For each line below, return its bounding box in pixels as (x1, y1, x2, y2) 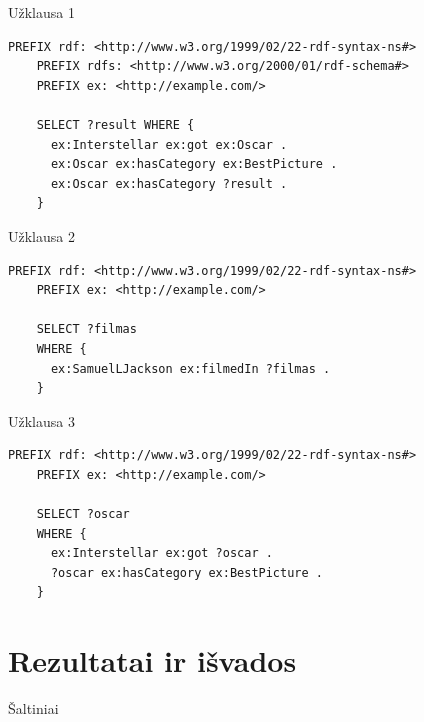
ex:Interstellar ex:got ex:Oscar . (50, 137, 288, 152)
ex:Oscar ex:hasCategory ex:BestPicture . (50, 157, 338, 172)
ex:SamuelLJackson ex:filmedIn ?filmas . (50, 361, 331, 376)
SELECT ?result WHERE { (36, 117, 195, 132)
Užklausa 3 (8, 410, 75, 431)
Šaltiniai (8, 698, 59, 719)
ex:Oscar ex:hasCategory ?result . (50, 176, 288, 191)
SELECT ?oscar (36, 507, 130, 522)
